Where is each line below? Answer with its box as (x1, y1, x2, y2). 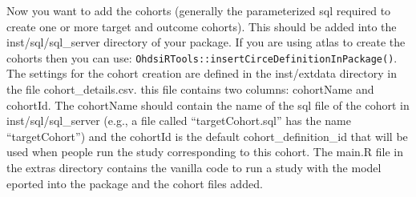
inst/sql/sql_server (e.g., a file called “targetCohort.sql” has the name (6, 112, 351, 129)
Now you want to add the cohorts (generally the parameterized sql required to (6, 2, 391, 18)
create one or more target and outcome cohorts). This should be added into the (6, 18, 397, 34)
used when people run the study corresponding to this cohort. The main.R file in (6, 143, 403, 160)
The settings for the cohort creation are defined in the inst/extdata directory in (6, 65, 397, 82)
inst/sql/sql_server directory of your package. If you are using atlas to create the (6, 34, 406, 50)
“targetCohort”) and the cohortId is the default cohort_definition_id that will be (6, 127, 408, 144)
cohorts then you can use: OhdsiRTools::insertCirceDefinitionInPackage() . (6, 49, 398, 66)
